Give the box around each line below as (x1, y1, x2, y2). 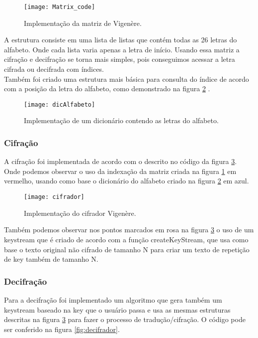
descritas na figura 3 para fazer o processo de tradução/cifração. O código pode (4, 314, 246, 325)
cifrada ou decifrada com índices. (4, 64, 104, 74)
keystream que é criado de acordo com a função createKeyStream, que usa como (4, 234, 249, 244)
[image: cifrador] (24, 193, 85, 201)
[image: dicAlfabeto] (24, 101, 95, 108)
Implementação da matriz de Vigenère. (24, 17, 142, 28)
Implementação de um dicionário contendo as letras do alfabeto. (24, 115, 219, 126)
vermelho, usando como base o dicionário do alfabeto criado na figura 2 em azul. (4, 175, 249, 186)
